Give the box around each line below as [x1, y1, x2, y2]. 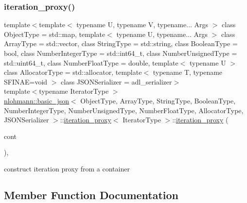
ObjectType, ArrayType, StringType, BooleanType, [80, 95, 236, 105]
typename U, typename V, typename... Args [76, 19, 209, 30]
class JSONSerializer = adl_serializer [61, 76, 172, 86]
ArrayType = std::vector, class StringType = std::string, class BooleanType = [4, 38, 238, 49]
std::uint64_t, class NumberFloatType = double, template [4, 57, 178, 68]
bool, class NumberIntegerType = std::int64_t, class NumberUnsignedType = [4, 48, 237, 58]
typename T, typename [153, 67, 223, 77]
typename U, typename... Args [116, 29, 208, 39]
